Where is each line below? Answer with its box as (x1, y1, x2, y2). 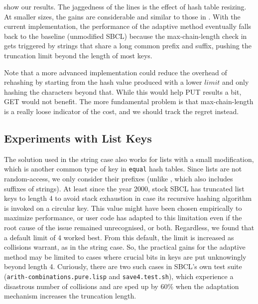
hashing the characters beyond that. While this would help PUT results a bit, (4, 86, 242, 97)
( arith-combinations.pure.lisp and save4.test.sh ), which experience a (4, 271, 234, 281)
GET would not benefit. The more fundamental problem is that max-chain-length (4, 96, 254, 107)
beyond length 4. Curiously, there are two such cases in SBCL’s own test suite (4, 261, 242, 272)
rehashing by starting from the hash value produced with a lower (4, 77, 202, 87)
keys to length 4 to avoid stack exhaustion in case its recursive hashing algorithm (4, 193, 252, 203)
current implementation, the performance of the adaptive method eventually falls (4, 21, 252, 31)
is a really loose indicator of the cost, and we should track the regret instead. (4, 106, 239, 116)
